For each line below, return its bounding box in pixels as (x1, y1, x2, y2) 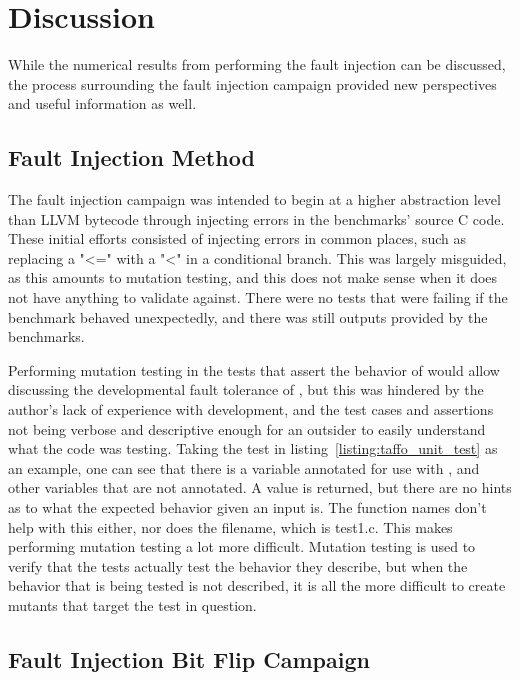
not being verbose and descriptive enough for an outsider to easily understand (8, 418, 486, 439)
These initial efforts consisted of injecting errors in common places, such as (8, 228, 467, 249)
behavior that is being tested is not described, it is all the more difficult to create (8, 575, 506, 596)
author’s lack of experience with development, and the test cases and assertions (8, 399, 494, 420)
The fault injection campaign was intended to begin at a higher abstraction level (8, 189, 501, 210)
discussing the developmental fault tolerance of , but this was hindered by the (8, 379, 484, 400)
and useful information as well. (8, 93, 197, 114)
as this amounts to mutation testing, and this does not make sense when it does (8, 267, 498, 288)
